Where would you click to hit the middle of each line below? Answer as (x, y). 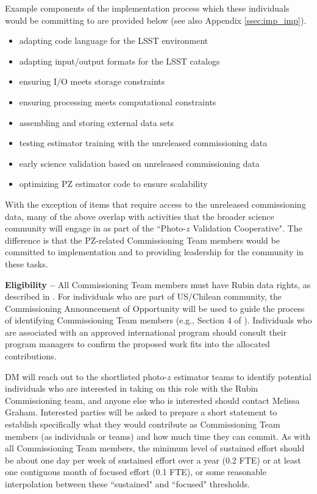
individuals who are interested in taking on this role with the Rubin (132, 388)
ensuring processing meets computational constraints (118, 101)
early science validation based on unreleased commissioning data (139, 163)
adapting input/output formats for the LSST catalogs (119, 61)
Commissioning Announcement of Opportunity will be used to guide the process (155, 308)
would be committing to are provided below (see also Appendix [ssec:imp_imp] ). (156, 20)
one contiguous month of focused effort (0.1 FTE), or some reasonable (136, 472)
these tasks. (27, 263)
